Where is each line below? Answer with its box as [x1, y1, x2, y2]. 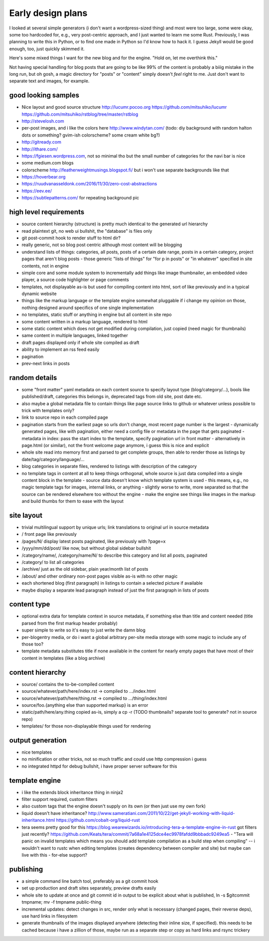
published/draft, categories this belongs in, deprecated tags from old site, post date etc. [21, 394, 203, 400]
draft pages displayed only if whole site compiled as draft [21, 339, 139, 345]
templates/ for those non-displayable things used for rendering [21, 723, 151, 729]
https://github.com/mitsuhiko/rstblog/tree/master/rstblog [21, 111, 138, 117]
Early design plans [9, 7, 88, 18]
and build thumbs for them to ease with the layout [21, 498, 124, 504]
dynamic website [21, 291, 57, 297]
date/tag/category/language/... [21, 456, 85, 462]
